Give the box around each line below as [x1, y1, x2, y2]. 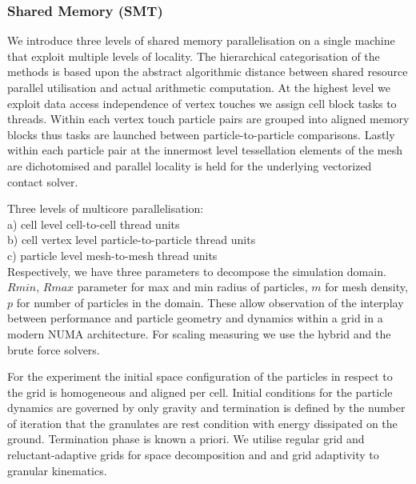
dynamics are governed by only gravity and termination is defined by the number [7, 399, 406, 416]
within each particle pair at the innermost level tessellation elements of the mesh [7, 142, 402, 158]
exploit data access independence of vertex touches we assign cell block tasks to [7, 94, 397, 111]
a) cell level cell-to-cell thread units [7, 215, 180, 232]
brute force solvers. [7, 341, 100, 358]
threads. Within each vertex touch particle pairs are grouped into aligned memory [7, 110, 410, 127]
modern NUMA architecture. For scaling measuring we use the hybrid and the [7, 325, 391, 342]
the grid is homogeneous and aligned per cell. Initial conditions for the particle [7, 383, 393, 400]
